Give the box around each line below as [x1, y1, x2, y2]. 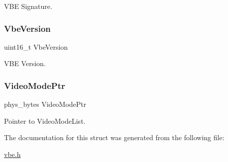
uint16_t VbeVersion [4, 41, 68, 52]
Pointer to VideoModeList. [4, 115, 86, 126]
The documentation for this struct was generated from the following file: [4, 132, 225, 143]
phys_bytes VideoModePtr [4, 99, 87, 109]
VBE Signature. [4, 1, 52, 11]
